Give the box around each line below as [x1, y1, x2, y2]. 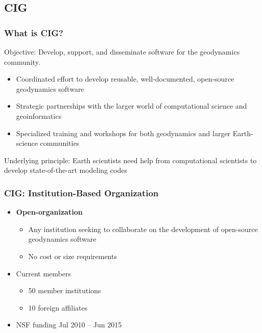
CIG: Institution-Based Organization [4, 186, 159, 199]
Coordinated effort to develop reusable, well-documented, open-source [16, 73, 234, 84]
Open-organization [16, 207, 83, 217]
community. [4, 56, 40, 67]
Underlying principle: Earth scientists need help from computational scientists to [4, 155, 257, 165]
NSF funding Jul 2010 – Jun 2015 [16, 319, 122, 330]
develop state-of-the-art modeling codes [4, 165, 127, 175]
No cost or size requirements [28, 250, 117, 261]
